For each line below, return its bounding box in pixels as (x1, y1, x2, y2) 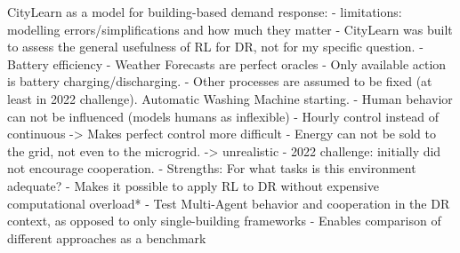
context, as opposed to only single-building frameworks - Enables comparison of (7, 211, 441, 230)
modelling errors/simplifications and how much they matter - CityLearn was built (7, 20, 453, 38)
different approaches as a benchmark (7, 228, 206, 247)
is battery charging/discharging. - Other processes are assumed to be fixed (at (7, 72, 432, 91)
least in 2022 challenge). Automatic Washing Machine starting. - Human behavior (7, 89, 453, 107)
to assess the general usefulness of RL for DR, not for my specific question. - (7, 37, 424, 56)
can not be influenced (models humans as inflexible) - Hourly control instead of (7, 107, 439, 125)
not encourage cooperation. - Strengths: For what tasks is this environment (7, 159, 416, 178)
